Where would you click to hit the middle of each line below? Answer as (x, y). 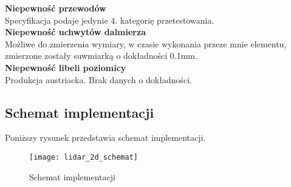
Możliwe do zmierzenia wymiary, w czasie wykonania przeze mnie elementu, (146, 43)
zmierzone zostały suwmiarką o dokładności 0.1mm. (101, 56)
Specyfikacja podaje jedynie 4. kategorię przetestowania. (110, 20)
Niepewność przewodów (56, 8)
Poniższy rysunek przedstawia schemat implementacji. (105, 138)
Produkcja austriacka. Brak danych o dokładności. (98, 79)
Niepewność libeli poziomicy (66, 67)
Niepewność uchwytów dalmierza (75, 32)
